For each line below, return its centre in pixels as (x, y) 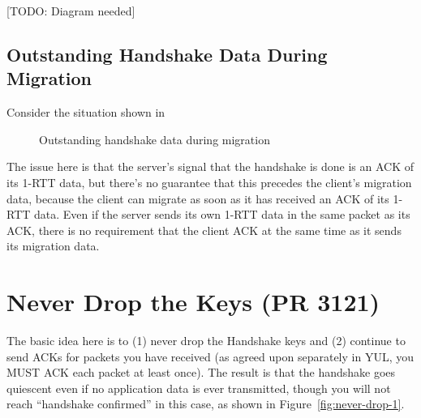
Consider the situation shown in (86, 112)
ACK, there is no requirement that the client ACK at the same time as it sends (204, 230)
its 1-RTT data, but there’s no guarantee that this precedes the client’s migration (209, 182)
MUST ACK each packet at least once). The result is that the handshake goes (201, 372)
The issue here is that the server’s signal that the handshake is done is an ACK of (210, 166)
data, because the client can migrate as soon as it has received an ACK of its (198, 198)
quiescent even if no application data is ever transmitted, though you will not (199, 388)
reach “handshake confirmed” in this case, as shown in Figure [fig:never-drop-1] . (206, 404)
